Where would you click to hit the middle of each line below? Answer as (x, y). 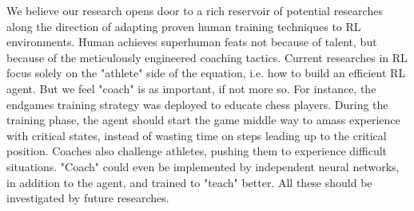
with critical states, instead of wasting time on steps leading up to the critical (197, 135)
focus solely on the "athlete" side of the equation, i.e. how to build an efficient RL (206, 73)
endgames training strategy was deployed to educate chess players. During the (197, 104)
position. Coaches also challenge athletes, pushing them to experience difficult (197, 151)
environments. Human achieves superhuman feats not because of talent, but (192, 42)
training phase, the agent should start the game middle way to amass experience (203, 120)
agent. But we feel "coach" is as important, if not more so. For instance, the (191, 88)
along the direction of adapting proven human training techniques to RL (184, 26)
